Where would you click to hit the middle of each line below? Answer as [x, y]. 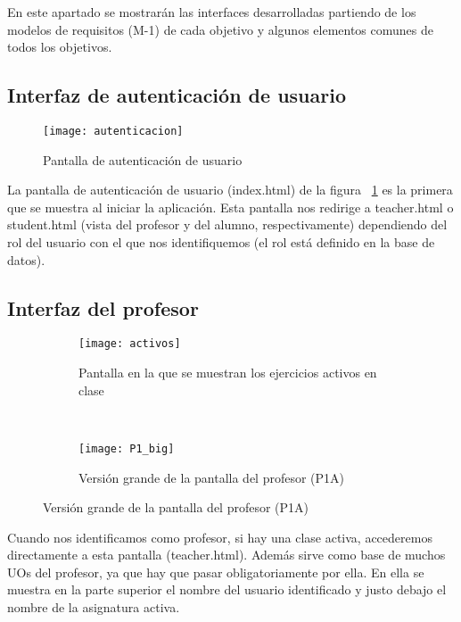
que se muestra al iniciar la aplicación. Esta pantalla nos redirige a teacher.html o [230, 207]
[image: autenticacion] [113, 131]
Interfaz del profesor [103, 307]
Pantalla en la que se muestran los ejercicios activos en [228, 373]
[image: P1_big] [127, 448]
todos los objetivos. [60, 47]
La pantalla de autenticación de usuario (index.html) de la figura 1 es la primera [230, 190]
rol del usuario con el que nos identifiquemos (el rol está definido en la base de [221, 242]
